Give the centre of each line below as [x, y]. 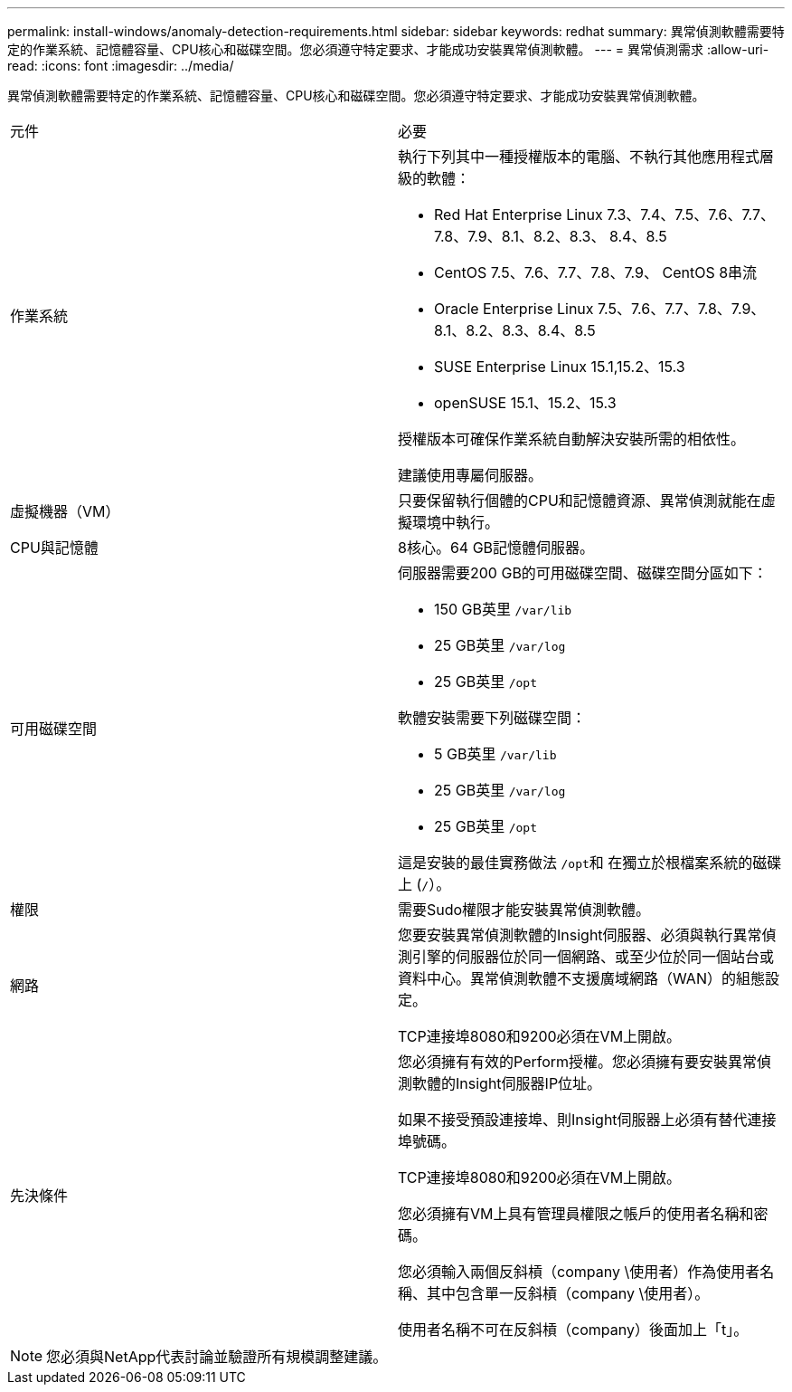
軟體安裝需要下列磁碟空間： [492, 718]
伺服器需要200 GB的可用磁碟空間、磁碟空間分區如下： [583, 573]
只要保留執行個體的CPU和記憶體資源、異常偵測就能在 [580, 501]
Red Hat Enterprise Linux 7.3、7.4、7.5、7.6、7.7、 [604, 215]
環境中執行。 [456, 522]
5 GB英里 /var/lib [495, 754]
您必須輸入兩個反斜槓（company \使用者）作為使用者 [579, 1272]
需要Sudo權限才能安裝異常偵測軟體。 [524, 910]
